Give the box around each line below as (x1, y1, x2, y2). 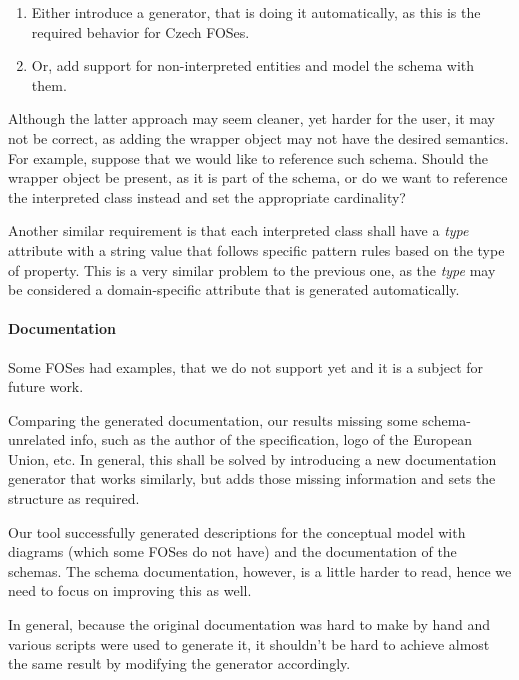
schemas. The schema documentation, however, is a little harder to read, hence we (8, 560, 512, 581)
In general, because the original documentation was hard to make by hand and (8, 614, 491, 635)
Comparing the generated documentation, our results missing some (8, 409, 418, 430)
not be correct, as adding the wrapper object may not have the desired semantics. (8, 127, 509, 148)
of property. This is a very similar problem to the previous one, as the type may (8, 259, 496, 280)
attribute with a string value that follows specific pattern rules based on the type (8, 239, 505, 260)
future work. (8, 376, 84, 397)
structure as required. (8, 488, 140, 509)
